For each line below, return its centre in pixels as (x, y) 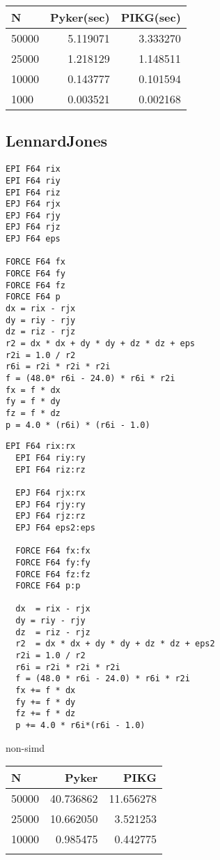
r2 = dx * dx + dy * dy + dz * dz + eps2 (115, 644)
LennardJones (57, 141)
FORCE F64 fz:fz (53, 574)
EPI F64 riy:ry (50, 458)
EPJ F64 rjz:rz (50, 516)
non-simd (25, 747)
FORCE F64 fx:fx (53, 551)
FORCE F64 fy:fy (53, 562)
